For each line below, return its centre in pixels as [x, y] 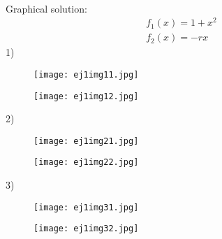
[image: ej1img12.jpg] [86, 96]
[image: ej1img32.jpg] [86, 229]
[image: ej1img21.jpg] [86, 141]
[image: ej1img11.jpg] [86, 74]
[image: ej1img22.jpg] [86, 162]
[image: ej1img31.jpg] [86, 207]
